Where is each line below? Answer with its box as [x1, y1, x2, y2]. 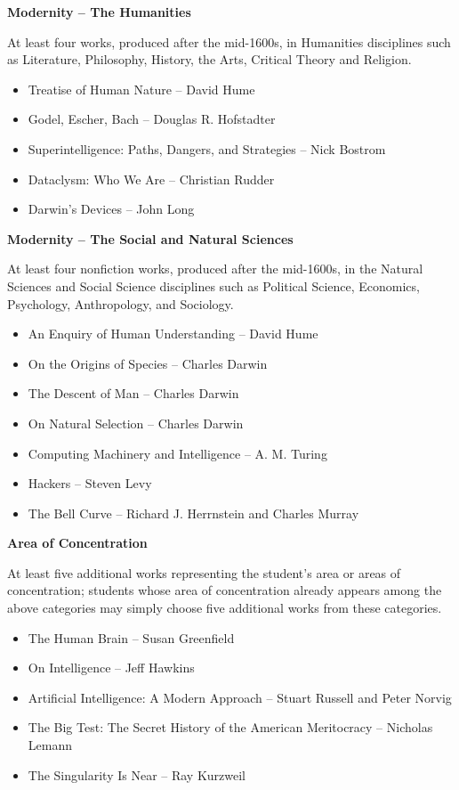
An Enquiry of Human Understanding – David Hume [28, 324, 318, 343]
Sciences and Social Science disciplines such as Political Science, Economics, [7, 276, 420, 295]
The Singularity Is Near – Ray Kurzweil [28, 765, 246, 784]
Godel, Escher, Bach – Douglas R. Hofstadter [28, 110, 276, 128]
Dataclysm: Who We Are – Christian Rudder [28, 169, 275, 188]
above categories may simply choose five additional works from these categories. [7, 599, 442, 617]
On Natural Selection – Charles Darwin [28, 413, 244, 432]
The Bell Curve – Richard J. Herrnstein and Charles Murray [28, 503, 359, 522]
